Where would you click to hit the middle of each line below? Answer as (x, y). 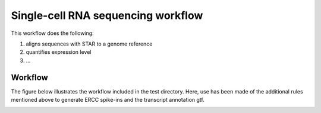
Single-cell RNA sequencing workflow (107, 15)
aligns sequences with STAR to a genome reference (89, 44)
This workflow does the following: (53, 33)
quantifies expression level (59, 52)
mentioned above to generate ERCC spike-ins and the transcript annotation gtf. (108, 100)
